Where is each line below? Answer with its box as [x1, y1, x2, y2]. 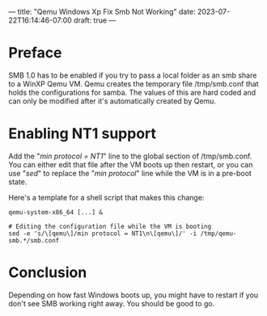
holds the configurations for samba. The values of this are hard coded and [8, 87, 256, 97]
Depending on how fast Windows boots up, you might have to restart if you [8, 290, 259, 300]
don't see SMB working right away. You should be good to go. [8, 298, 215, 308]
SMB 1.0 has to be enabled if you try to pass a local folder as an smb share [8, 70, 257, 80]
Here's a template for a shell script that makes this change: [8, 192, 205, 202]
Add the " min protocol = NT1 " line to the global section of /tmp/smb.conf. [8, 151, 252, 161]
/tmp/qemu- [200, 230, 237, 238]
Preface [8, 44, 62, 62]
